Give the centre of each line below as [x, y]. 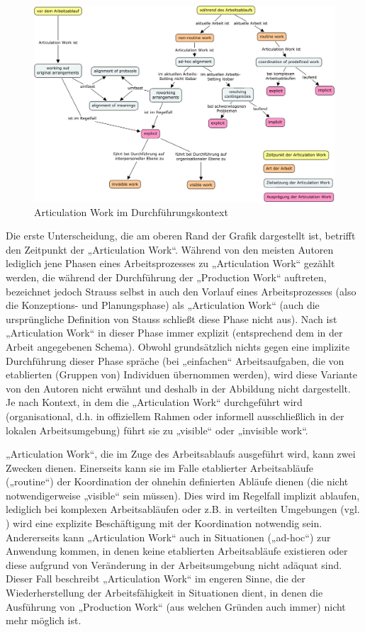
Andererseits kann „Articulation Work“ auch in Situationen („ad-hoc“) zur [168, 537]
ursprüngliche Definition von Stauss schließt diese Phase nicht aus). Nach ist [172, 318]
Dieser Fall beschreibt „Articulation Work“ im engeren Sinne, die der [156, 579]
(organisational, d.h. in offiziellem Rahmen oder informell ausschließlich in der [175, 416]
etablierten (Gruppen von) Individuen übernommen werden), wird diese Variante [181, 374]
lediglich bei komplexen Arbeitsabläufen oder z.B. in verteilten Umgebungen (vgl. [183, 509]
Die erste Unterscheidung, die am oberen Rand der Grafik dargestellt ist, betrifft [181, 236]
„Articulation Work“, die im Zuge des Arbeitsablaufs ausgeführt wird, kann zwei [181, 454]
